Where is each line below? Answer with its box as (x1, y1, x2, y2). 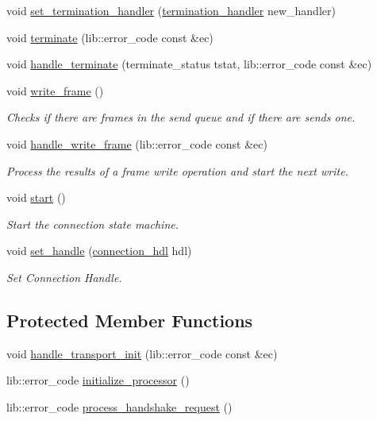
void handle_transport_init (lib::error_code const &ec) (6, 345, 278, 361)
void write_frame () (6, 82, 104, 98)
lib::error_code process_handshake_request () (6, 398, 233, 415)
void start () (6, 189, 66, 206)
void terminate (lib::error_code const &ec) (6, 29, 214, 45)
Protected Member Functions (6, 307, 253, 332)
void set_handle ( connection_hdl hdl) (6, 242, 192, 259)
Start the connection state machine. (6, 215, 179, 232)
